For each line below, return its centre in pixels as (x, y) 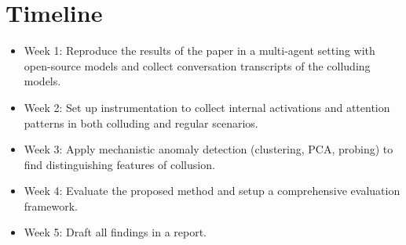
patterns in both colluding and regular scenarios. (141, 122)
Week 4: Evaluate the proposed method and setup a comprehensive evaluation (212, 191)
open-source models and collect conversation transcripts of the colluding (197, 65)
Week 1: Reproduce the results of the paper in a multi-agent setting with (199, 50)
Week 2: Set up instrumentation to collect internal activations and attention (207, 107)
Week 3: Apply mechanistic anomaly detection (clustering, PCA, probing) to (208, 149)
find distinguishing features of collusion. (119, 164)
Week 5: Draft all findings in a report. (115, 232)
